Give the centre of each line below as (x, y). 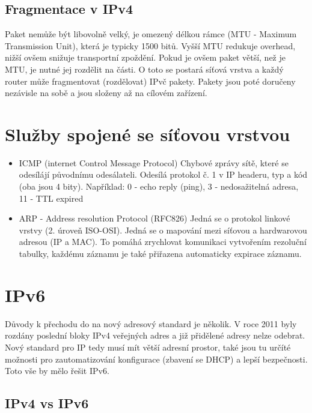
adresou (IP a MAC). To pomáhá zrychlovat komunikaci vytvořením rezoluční (163, 242)
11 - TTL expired (51, 198)
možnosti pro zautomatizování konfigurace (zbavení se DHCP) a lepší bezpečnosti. (156, 359)
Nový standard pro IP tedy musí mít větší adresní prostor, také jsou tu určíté (148, 347)
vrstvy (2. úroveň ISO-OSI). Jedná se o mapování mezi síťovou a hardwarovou (163, 230)
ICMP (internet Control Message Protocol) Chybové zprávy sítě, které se (154, 162)
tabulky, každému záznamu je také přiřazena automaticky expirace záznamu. (160, 254)
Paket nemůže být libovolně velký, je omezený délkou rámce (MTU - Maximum (151, 34)
